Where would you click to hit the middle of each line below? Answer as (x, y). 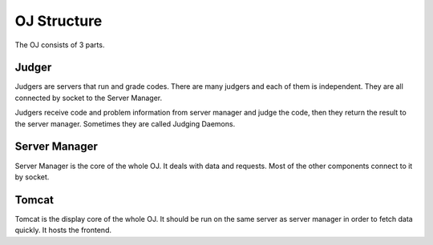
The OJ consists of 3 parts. (60, 45)
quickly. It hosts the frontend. (63, 230)
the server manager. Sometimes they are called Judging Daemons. (125, 123)
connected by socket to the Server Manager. (89, 98)
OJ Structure (59, 21)
